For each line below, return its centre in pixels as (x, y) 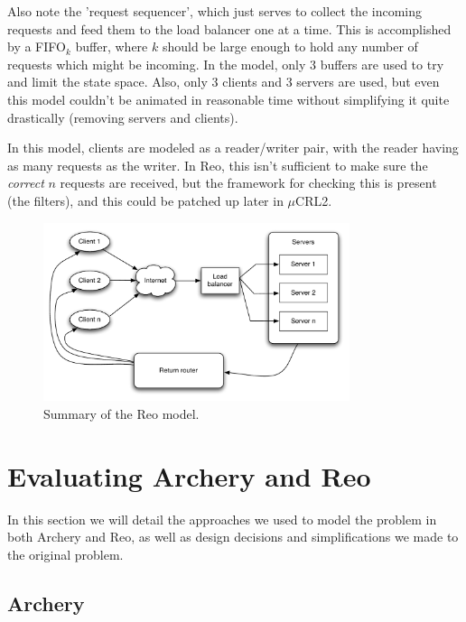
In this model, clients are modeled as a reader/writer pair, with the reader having (233, 148)
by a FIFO (37, 46)
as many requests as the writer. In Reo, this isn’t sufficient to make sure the (218, 165)
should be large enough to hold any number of (290, 46)
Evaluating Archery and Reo (189, 475)
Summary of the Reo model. (121, 413)
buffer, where (112, 46)
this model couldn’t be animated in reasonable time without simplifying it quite (228, 99)
